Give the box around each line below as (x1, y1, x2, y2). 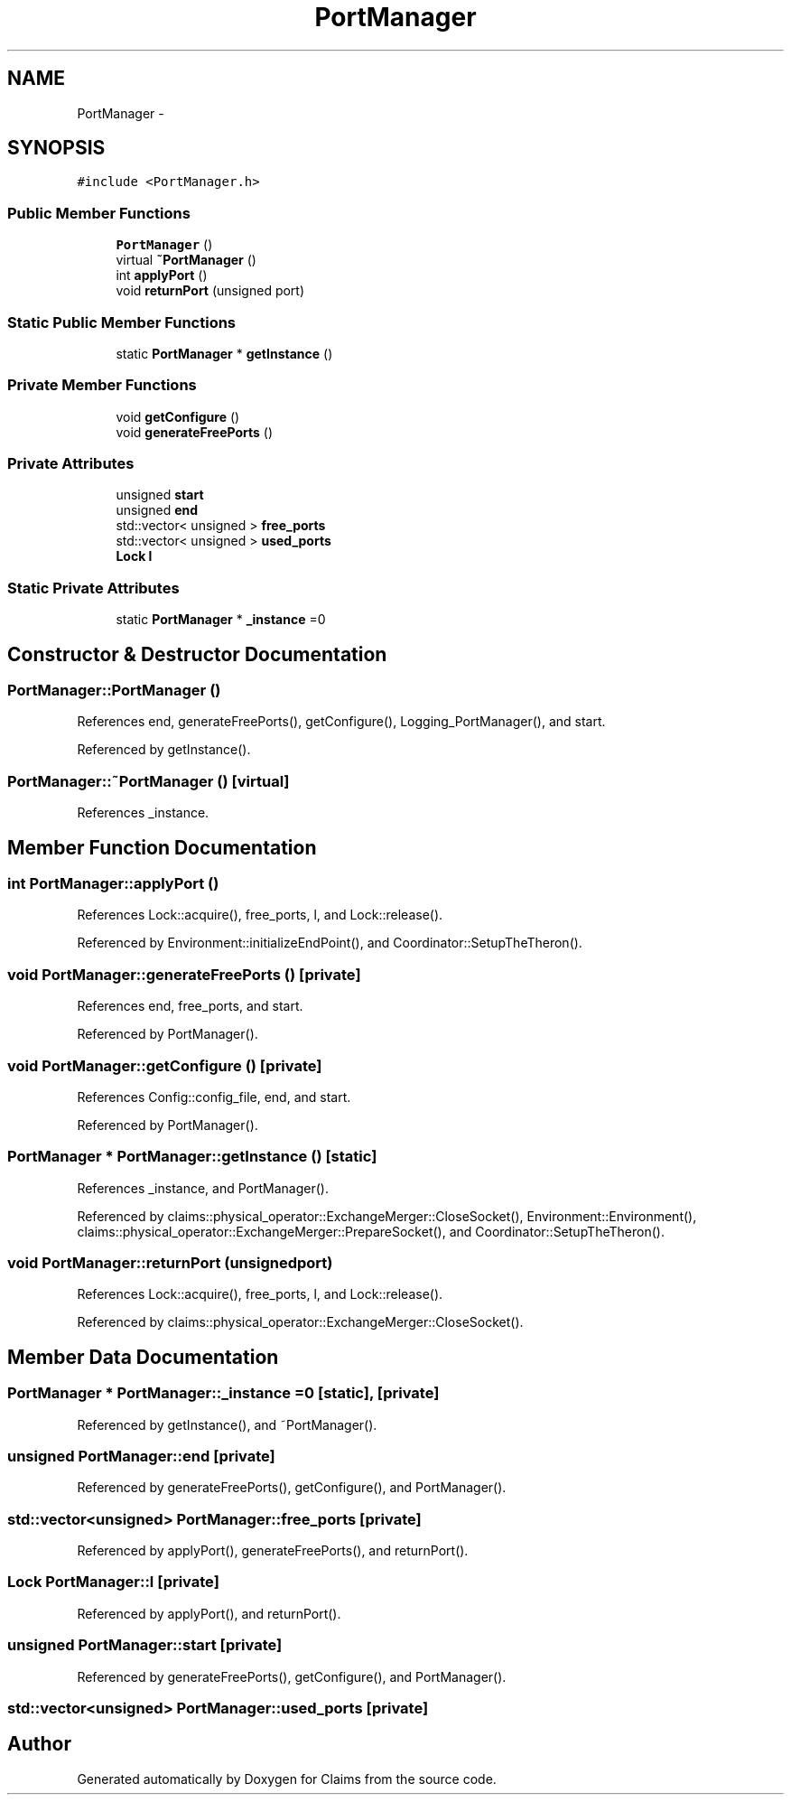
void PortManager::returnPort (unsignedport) (7, 1254, 333, 1272)
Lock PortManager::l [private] (7, 1573, 219, 1592)
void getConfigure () (116, 408, 240, 425)
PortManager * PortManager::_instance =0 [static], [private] (7, 1384, 440, 1403)
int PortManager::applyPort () (7, 874, 219, 892)
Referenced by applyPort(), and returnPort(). (77, 1605, 341, 1621)
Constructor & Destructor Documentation (7, 642, 387, 666)
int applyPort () (116, 267, 208, 284)
